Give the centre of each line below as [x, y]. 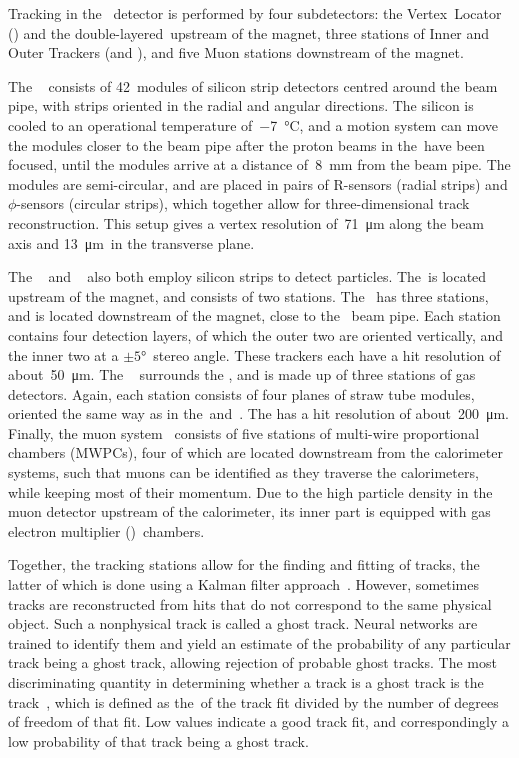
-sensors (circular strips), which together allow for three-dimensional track [243, 203]
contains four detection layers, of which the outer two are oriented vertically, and [256, 334]
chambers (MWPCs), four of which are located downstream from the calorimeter [255, 452]
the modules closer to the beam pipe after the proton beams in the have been [246, 144]
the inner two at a [63, 354]
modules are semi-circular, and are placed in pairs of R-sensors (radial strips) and [258, 183]
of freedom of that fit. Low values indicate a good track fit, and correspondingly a [259, 721]
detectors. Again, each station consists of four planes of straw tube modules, [241, 393]
